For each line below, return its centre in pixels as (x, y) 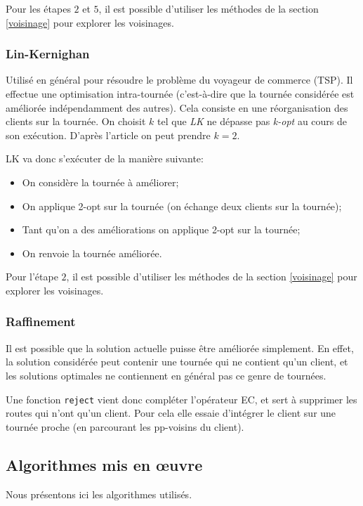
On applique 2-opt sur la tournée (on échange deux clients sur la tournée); (182, 206)
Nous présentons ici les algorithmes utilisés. (99, 494)
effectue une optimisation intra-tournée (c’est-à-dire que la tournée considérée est (180, 93)
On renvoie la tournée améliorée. (92, 253)
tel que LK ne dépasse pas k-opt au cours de (252, 121)
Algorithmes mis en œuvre (104, 464)
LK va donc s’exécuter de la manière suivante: (105, 158)
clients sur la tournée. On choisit (76, 121)
